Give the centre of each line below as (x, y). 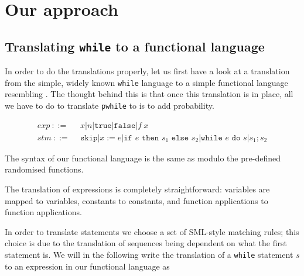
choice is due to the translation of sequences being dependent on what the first (146, 243)
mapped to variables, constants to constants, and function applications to (136, 200)
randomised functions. (44, 169)
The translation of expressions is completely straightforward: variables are (137, 189)
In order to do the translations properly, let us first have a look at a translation (147, 71)
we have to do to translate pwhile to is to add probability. (110, 105)
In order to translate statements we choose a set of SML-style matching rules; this (152, 231)
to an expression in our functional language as (87, 266)
